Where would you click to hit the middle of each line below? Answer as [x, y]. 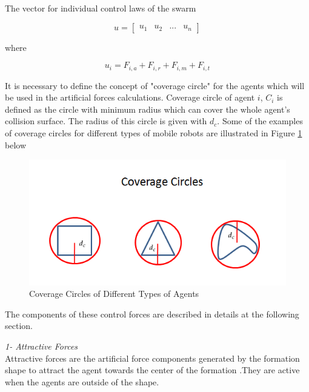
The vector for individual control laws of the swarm [101, 8]
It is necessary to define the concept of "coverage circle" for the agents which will [155, 85]
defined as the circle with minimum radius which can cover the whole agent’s [148, 109]
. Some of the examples [260, 121]
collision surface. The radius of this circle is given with [106, 121]
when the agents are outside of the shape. [82, 381]
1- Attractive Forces [42, 346]
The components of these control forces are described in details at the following [152, 314]
